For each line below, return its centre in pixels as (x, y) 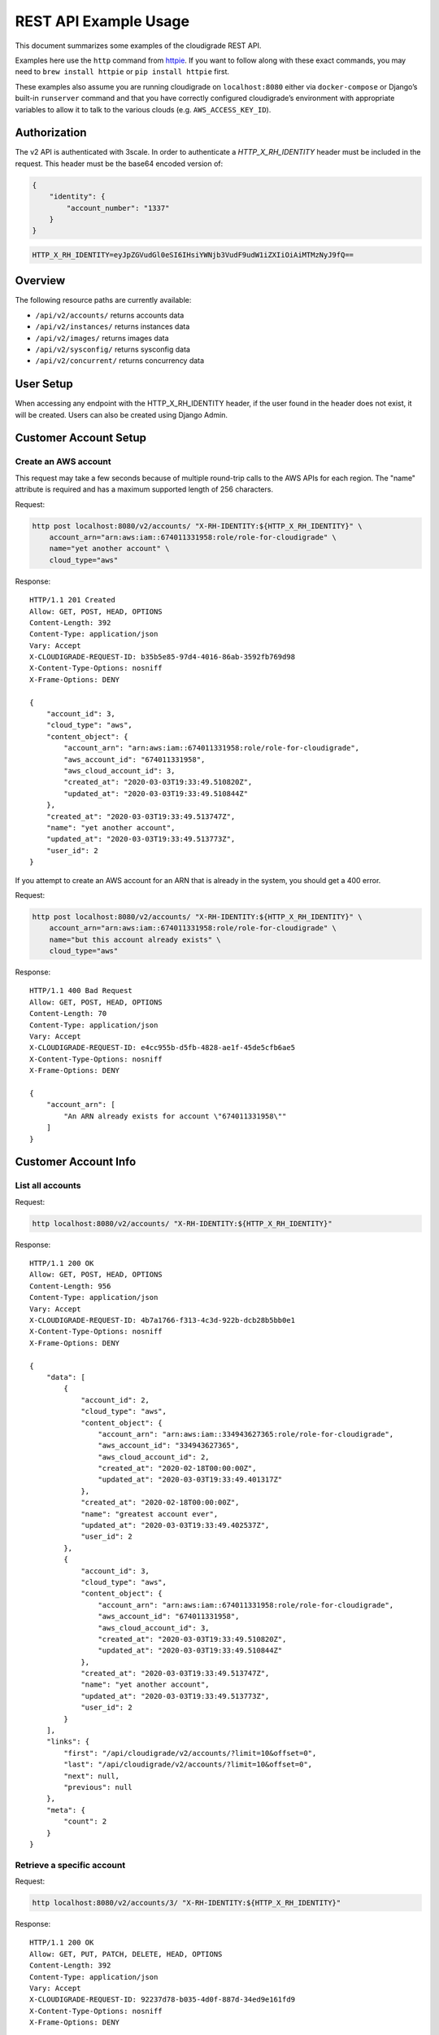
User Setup (44, 384)
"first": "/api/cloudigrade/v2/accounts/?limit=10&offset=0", (190, 1753)
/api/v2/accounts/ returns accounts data (110, 315)
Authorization (51, 133)
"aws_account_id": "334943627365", (169, 1446)
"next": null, (92, 1776)
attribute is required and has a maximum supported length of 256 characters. (144, 489)
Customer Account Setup (80, 438)
